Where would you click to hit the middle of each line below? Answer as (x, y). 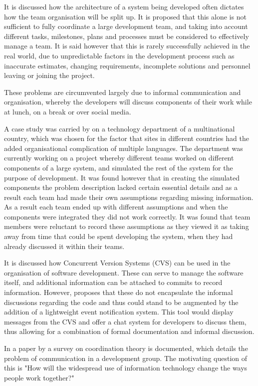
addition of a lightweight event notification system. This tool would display (119, 312)
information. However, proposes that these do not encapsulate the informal (119, 292)
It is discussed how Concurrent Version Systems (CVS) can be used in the (117, 263)
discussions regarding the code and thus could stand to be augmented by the (121, 302)
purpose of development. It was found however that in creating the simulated (122, 177)
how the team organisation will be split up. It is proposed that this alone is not (125, 16)
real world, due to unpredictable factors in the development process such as (119, 55)
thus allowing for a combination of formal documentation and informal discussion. (129, 331)
